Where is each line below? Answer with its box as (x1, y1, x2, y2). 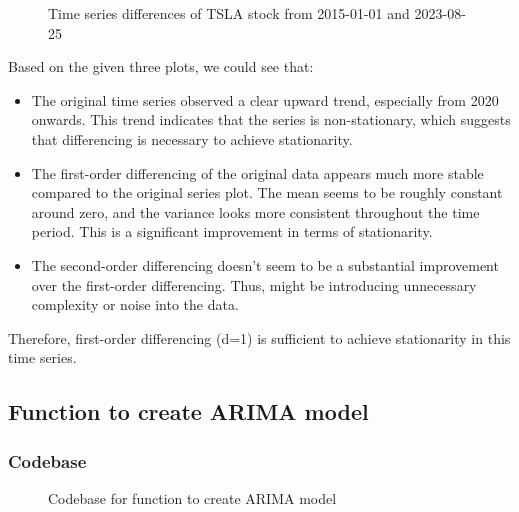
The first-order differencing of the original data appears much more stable (31, 162, 484, 183)
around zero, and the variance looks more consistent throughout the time (31, 201, 480, 222)
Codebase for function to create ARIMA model (48, 487, 337, 508)
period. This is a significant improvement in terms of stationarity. (31, 221, 433, 242)
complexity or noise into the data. (31, 294, 239, 315)
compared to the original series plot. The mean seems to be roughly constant (31, 182, 503, 203)
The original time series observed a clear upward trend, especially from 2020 (31, 89, 499, 110)
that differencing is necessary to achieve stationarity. (31, 128, 353, 149)
